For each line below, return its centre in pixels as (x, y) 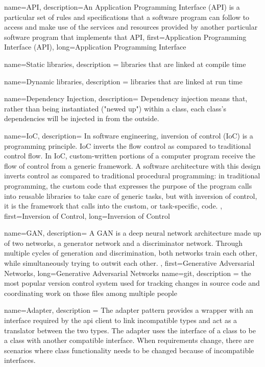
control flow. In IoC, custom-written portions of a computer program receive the (130, 156)
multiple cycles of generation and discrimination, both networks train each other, (131, 253)
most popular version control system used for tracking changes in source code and (132, 283)
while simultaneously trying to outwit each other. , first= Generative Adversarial (129, 263)
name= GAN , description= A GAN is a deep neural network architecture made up (133, 233)
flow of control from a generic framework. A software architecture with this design (132, 165)
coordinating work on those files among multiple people (91, 293)
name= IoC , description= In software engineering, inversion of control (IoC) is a (129, 135)
